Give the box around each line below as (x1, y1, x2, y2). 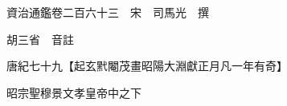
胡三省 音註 (6, 30, 74, 47)
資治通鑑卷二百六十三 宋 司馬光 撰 (6, 4, 209, 20)
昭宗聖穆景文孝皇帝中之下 (6, 84, 141, 100)
